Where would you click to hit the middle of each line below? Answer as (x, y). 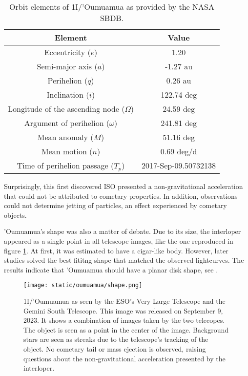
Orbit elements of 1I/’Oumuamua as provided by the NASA (112, 7)
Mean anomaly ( (65, 137)
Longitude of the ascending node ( (66, 109)
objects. (15, 215)
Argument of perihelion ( (67, 123)
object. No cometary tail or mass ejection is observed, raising (115, 348)
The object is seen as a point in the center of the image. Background (126, 329)
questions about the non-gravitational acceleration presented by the (124, 358)
